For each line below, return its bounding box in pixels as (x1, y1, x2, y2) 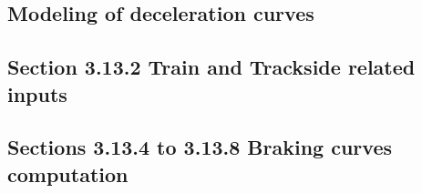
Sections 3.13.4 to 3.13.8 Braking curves (7, 133, 392, 161)
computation (7, 159, 129, 188)
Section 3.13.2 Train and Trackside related (7, 53, 416, 81)
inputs (7, 79, 67, 107)
